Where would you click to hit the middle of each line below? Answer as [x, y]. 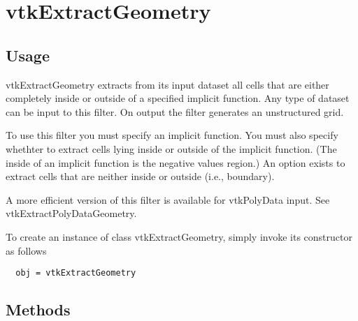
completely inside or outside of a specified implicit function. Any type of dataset [178, 98]
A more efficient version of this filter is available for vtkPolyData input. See [168, 199]
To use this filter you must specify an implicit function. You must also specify [172, 135]
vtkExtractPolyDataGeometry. [71, 213]
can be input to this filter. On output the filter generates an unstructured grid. [175, 111]
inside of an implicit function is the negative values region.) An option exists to [176, 162]
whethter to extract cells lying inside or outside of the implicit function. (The [171, 148]
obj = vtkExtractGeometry [76, 273]
